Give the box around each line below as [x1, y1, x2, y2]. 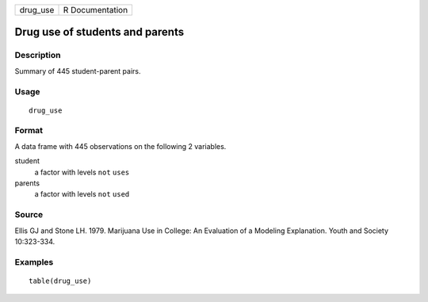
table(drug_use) [29, 276, 92, 285]
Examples [14, 256, 54, 267]
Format [14, 125, 44, 136]
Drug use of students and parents [14, 25, 185, 39]
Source [14, 209, 44, 220]
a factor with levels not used [34, 189, 130, 199]
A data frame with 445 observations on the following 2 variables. [14, 141, 227, 151]
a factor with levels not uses [34, 167, 130, 177]
